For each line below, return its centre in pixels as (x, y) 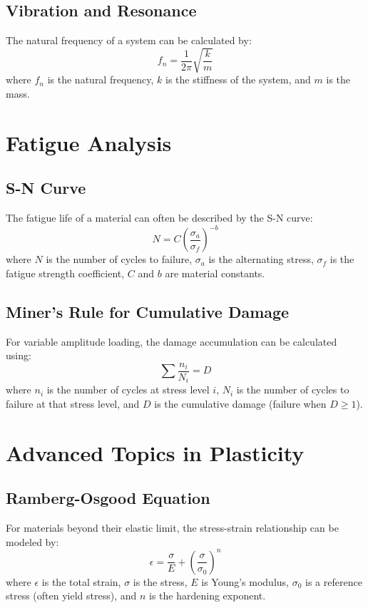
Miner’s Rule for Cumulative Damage (148, 311)
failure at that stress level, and (73, 403)
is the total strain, (81, 581)
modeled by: (32, 541)
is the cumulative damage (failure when (240, 403)
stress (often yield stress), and (71, 596)
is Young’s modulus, (245, 581)
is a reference (334, 581)
